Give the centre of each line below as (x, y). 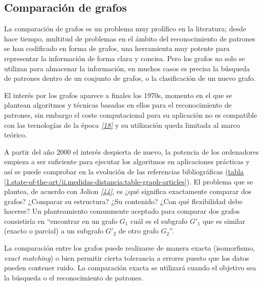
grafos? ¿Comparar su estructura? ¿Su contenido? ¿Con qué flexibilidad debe (123, 201)
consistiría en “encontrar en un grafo (61, 221)
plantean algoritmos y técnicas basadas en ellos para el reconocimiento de (118, 105)
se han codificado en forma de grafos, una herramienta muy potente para (117, 48)
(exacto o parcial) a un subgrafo (54, 231)
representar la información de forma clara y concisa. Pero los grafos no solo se (125, 58)
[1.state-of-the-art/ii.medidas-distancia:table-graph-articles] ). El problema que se (129, 181)
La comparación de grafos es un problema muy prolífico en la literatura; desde (125, 29)
